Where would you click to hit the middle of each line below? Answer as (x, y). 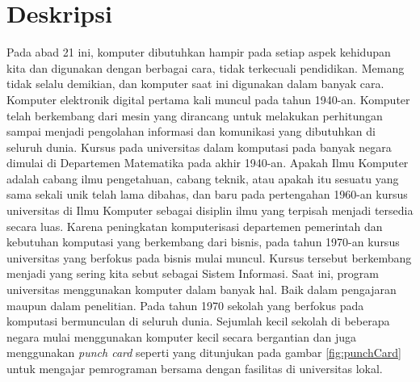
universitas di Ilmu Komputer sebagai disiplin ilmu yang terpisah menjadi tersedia (210, 210)
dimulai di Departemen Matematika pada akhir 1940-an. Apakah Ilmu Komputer (208, 163)
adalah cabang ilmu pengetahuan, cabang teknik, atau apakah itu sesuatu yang (203, 178)
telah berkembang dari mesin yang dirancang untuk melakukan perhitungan (195, 115)
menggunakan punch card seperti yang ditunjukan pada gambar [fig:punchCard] (204, 353)
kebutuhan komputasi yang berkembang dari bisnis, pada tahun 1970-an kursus (203, 242)
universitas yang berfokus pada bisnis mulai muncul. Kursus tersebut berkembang (209, 257)
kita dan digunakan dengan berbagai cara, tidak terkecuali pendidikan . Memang (206, 67)
